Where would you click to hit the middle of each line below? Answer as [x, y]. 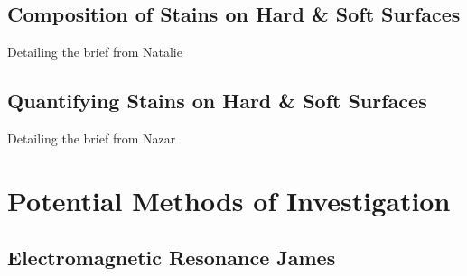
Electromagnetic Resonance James [172, 258]
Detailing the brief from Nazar [92, 138]
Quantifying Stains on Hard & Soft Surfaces [217, 101]
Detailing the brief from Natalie [95, 52]
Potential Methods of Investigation [229, 200]
